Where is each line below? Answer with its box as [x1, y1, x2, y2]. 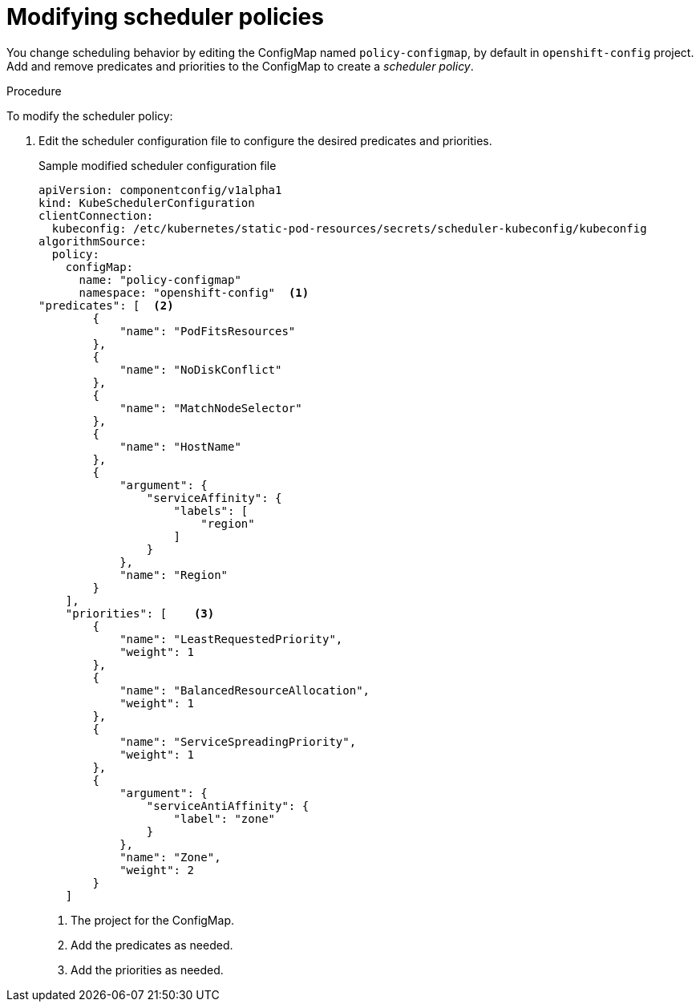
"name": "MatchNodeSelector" [119, 401, 302, 415]
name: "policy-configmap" [79, 273, 241, 286]
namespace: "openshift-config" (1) [79, 285, 310, 299]
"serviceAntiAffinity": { [146, 799, 310, 812]
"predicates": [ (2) [38, 298, 174, 312]
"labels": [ [173, 504, 249, 517]
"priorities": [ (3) [65, 606, 215, 620]
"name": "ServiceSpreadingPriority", [119, 735, 357, 748]
